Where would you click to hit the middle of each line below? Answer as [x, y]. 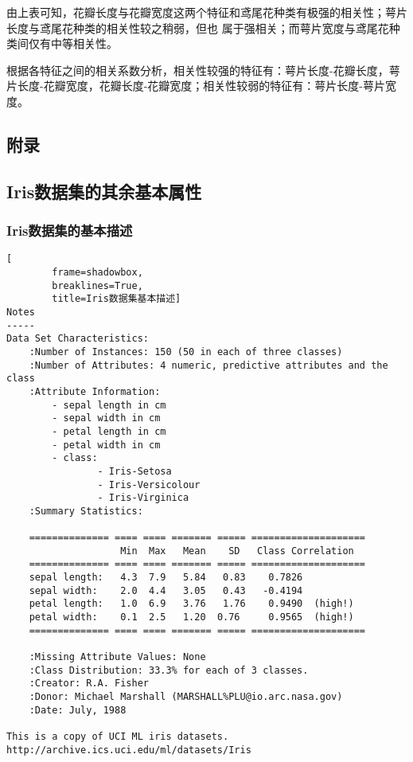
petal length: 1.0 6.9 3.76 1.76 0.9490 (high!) [191, 604]
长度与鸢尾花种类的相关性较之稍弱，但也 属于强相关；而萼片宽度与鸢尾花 [198, 27]
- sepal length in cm [109, 405]
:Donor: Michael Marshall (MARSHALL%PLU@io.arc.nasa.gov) [186, 697]
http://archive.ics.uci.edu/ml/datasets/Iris [129, 750]
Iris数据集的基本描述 [70, 231]
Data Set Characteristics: [78, 339]
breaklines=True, [97, 285]
